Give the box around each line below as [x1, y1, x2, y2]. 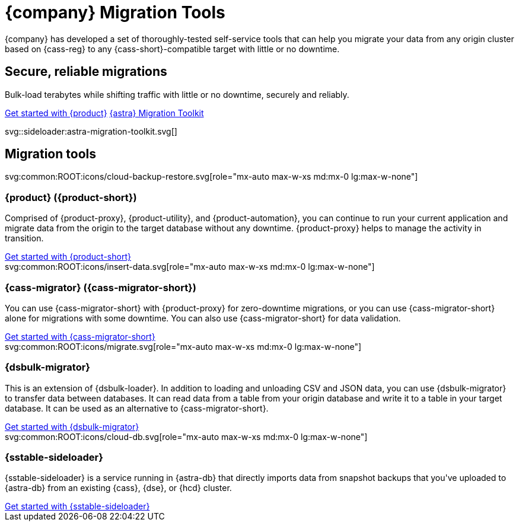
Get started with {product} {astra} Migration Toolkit [5, 107, 204, 118]
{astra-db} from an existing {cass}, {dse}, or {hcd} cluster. [5, 483, 232, 493]
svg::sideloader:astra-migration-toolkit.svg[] [5, 126, 177, 136]
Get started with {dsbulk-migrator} [5, 421, 139, 432]
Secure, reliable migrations [5, 64, 167, 79]
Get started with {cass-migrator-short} [5, 331, 155, 342]
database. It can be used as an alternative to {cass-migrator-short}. [5, 403, 269, 413]
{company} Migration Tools [5, 2, 225, 23]
